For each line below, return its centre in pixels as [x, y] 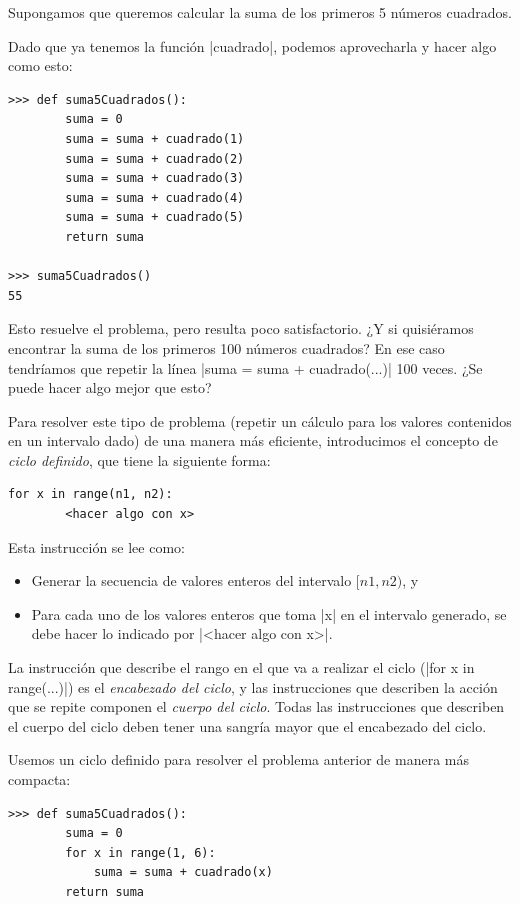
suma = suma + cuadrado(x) [183, 872]
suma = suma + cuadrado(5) [155, 217]
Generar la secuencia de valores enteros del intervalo [191, 580]
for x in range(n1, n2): [90, 494]
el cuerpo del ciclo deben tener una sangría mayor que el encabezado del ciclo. [247, 725]
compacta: [39, 779]
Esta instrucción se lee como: [96, 546]
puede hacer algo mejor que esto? [110, 387]
